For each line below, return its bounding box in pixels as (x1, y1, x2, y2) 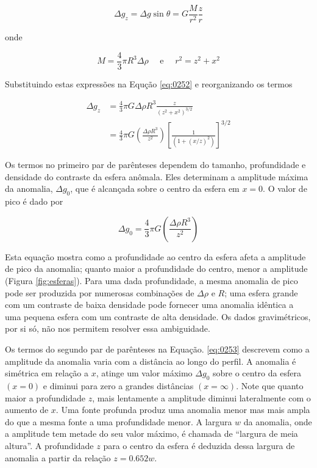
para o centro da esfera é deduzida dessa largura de (103, 439, 295, 452)
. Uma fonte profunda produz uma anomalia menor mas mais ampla (55, 403, 310, 416)
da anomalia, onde (243, 415, 312, 428)
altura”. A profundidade (5, 439, 94, 452)
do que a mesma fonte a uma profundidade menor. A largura (5, 415, 232, 428)
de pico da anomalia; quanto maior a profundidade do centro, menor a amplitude (5, 262, 308, 275)
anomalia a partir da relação (5, 451, 111, 464)
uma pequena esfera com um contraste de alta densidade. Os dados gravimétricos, (5, 310, 311, 323)
